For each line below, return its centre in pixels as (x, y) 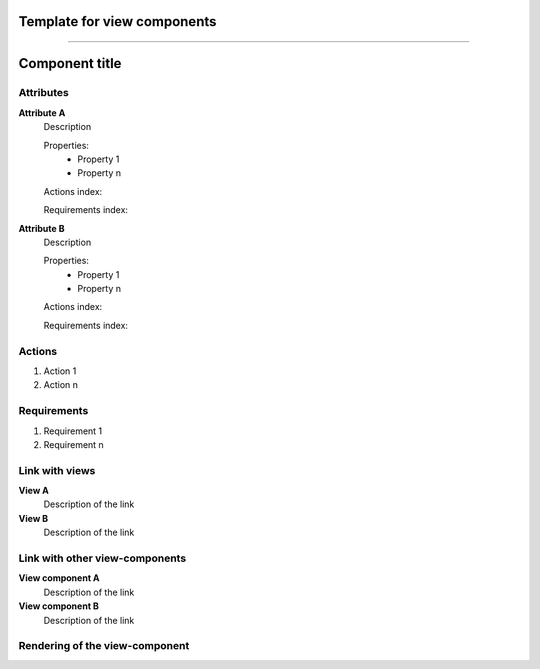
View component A (59, 578)
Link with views (57, 470)
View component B (59, 606)
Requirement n (73, 444)
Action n (61, 385)
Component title (70, 63)
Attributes (43, 93)
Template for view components (117, 21)
